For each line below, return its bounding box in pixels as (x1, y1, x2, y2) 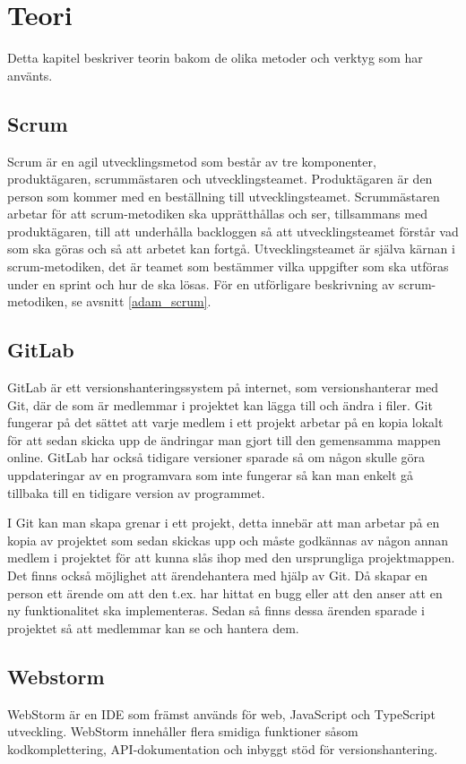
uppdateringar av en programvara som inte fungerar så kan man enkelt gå (7, 466, 414, 485)
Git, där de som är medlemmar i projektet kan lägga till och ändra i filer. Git (7, 395, 433, 414)
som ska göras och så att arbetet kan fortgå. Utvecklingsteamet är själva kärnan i (7, 239, 455, 258)
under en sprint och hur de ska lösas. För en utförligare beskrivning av (7, 274, 395, 293)
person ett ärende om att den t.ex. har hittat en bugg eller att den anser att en (7, 583, 443, 602)
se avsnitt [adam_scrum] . (71, 292, 211, 311)
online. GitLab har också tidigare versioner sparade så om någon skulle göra (7, 448, 426, 467)
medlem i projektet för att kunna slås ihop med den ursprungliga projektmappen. (7, 548, 455, 567)
